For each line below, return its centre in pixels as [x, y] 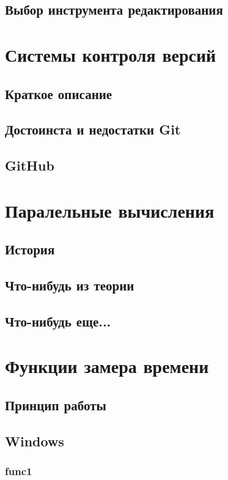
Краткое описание [59, 93]
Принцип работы [56, 404]
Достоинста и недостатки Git [93, 129]
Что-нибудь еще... [58, 321]
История [30, 249]
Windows [35, 441]
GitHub [30, 165]
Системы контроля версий [111, 54]
